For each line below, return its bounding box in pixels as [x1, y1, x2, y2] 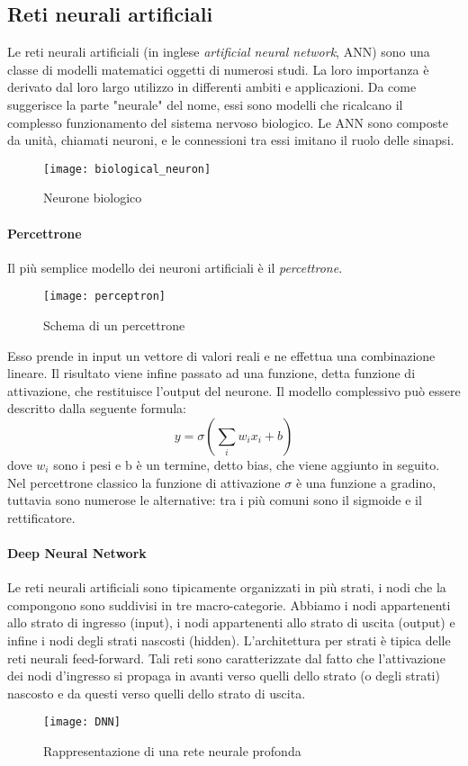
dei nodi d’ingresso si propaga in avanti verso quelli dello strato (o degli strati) [7, 666, 440, 685]
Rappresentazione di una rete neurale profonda [43, 742, 301, 761]
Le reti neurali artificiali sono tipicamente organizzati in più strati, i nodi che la [7, 578, 446, 597]
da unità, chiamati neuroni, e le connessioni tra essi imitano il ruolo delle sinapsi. [7, 131, 454, 149]
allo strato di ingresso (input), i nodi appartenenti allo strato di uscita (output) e [7, 613, 455, 632]
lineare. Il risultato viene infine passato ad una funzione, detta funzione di [7, 364, 416, 383]
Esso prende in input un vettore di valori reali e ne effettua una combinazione [7, 346, 436, 365]
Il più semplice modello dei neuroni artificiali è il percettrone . [7, 257, 343, 276]
